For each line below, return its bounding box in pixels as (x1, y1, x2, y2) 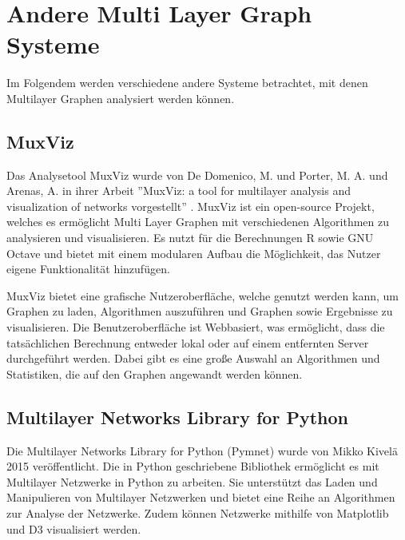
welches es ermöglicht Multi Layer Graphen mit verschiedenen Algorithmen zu (6, 213, 390, 230)
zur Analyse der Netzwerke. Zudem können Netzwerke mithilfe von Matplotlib (6, 505, 389, 521)
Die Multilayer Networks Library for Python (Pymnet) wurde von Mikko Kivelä (6, 442, 398, 459)
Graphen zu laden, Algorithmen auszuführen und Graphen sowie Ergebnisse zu (6, 303, 393, 320)
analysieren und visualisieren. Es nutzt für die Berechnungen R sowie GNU (6, 229, 374, 246)
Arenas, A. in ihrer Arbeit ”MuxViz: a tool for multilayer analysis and (6, 182, 351, 199)
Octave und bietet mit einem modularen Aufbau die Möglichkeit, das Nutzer (6, 244, 381, 261)
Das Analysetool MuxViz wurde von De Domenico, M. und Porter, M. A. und (6, 166, 388, 183)
